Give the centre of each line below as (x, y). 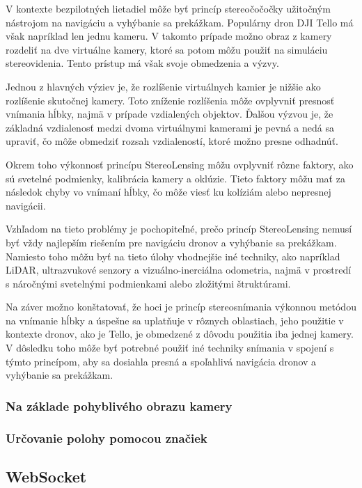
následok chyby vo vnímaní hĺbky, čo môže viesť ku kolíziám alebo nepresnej (168, 192)
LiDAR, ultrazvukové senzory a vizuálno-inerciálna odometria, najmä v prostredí (179, 270)
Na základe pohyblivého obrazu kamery (119, 406)
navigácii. (26, 205)
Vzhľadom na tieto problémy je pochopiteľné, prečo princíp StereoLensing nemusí (179, 229)
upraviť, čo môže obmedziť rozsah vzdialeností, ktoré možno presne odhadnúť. (172, 141)
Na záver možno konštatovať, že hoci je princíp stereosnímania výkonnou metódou (181, 307)
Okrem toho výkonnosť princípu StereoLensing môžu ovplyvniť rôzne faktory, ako (180, 164)
